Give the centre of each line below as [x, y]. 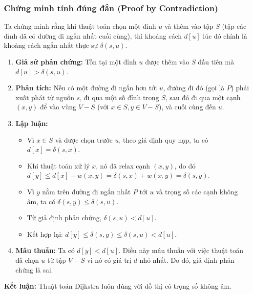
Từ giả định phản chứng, [64, 218]
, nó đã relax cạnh [123, 165]
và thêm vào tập [189, 26]
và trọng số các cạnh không [197, 191]
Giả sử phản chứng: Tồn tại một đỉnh [76, 62]
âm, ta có [41, 201]
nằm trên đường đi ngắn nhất [86, 191]
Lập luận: [32, 123]
